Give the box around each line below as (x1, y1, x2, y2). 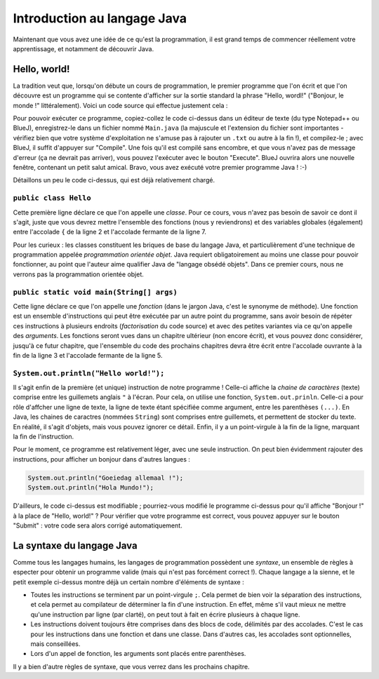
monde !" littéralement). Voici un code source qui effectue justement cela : (13, 101, 228, 109)
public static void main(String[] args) (13, 288, 178, 297)
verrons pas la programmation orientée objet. (13, 270, 144, 278)
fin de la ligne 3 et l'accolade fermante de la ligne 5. (13, 351, 163, 359)
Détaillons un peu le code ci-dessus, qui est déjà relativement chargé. (13, 176, 215, 184)
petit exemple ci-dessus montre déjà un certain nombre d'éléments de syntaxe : (13, 577, 245, 586)
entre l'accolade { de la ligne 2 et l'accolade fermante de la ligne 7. (13, 228, 206, 236)
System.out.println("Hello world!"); (13, 368, 165, 378)
